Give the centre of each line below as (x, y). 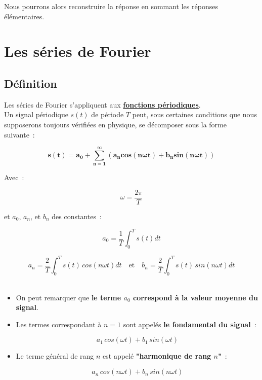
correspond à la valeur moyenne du (195, 297)
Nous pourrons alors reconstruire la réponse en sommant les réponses (111, 6)
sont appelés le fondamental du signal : (190, 324)
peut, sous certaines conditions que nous (194, 114)
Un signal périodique (36, 114)
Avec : (14, 177)
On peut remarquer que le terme (69, 297)
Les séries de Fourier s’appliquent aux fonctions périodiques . (102, 104)
